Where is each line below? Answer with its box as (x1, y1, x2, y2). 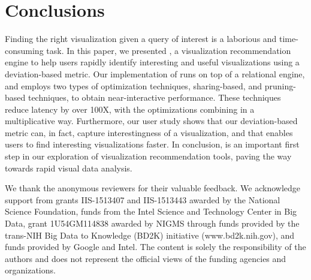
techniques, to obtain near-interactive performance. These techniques (28, 91, 281, 104)
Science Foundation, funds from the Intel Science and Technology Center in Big (5, 205, 297, 218)
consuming (5, 44, 44, 56)
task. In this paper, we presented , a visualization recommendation (46, 44, 291, 56)
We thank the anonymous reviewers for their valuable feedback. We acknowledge (5, 182, 301, 194)
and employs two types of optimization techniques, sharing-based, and (5, 79, 262, 92)
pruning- (264, 79, 296, 92)
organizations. (5, 264, 56, 276)
